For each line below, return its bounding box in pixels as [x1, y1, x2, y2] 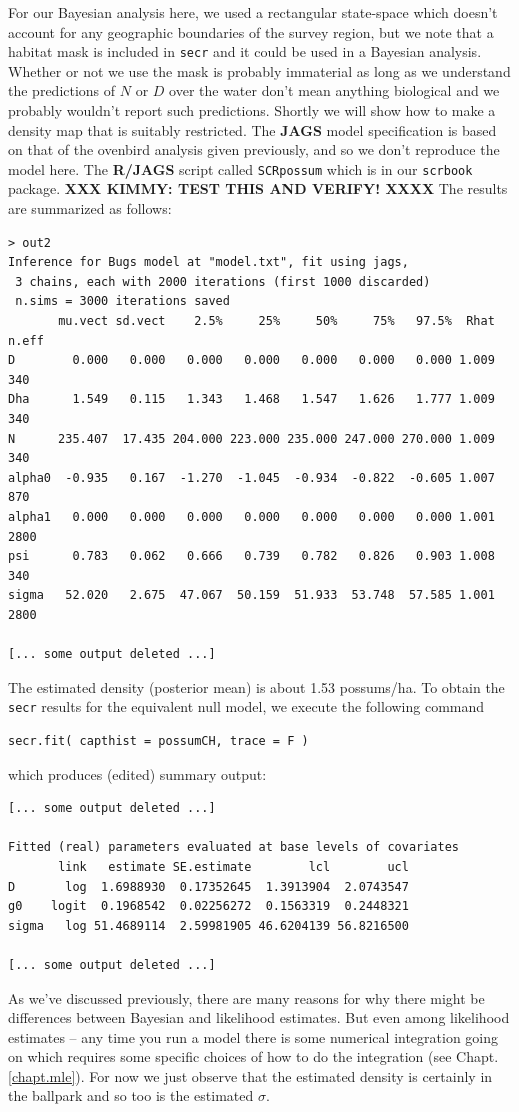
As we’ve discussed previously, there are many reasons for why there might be [8, 987, 485, 1008]
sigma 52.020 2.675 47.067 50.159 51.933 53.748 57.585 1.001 [8, 588, 495, 603]
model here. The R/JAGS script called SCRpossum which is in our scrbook [8, 158, 473, 179]
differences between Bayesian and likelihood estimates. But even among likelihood [8, 1007, 510, 1028]
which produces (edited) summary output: [8, 763, 267, 784]
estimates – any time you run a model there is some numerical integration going [8, 1026, 499, 1047]
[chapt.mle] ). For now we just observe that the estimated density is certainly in [8, 1065, 493, 1086]
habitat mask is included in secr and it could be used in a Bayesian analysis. [8, 41, 482, 62]
